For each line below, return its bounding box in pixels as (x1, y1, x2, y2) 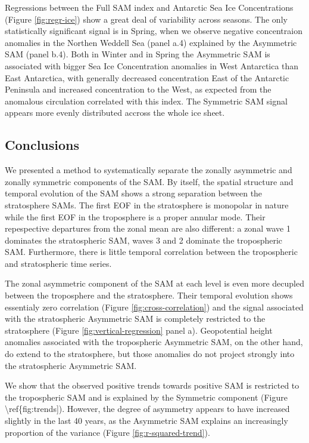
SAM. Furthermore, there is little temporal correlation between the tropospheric (5, 245, 298, 258)
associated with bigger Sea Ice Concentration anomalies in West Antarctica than (5, 59, 299, 72)
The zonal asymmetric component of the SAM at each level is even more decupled (5, 277, 304, 290)
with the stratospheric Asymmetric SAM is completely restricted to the (5, 312, 266, 325)
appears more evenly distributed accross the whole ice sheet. (5, 106, 225, 119)
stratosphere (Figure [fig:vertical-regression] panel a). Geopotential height (5, 324, 273, 336)
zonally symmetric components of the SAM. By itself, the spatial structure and (5, 175, 294, 187)
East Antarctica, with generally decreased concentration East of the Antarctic (5, 71, 289, 84)
